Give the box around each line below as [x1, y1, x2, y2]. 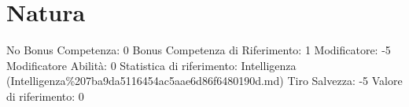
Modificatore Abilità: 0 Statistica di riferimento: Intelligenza [6, 57, 297, 73]
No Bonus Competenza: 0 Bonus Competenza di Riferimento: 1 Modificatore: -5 [6, 42, 391, 58]
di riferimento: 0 [6, 87, 84, 104]
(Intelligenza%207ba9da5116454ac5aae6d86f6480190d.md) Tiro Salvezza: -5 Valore [6, 72, 403, 89]
